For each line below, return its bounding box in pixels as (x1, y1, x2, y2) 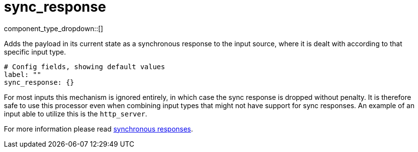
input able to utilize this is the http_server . (4, 109, 148, 118)
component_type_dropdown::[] (4, 24, 103, 33)
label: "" (4, 70, 41, 78)
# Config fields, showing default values (4, 62, 165, 71)
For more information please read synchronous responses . (4, 124, 193, 133)
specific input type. (4, 47, 66, 56)
